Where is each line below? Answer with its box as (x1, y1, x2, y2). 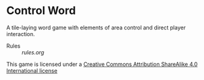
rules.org (21, 48, 45, 56)
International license (6, 67, 58, 74)
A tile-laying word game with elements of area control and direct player (6, 24, 186, 31)
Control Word (6, 4, 76, 18)
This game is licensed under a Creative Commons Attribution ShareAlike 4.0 (6, 60, 198, 68)
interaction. (6, 30, 36, 37)
